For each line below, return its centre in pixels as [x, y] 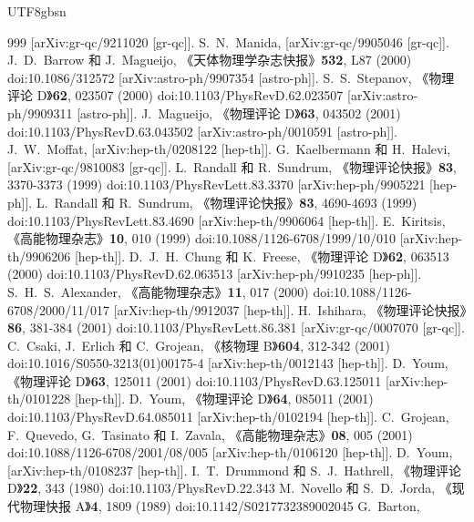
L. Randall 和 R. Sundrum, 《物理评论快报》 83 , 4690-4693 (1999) [227, 202]
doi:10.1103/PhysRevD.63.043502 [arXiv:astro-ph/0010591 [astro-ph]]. [202, 131]
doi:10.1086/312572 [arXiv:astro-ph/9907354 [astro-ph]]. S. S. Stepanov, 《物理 [231, 77]
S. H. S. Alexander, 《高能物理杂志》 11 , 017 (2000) [158, 291]
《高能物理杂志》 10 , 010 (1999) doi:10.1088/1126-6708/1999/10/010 [202, 238]
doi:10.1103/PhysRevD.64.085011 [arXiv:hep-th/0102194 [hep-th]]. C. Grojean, [228, 417]
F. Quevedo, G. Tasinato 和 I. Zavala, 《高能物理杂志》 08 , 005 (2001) [210, 434]
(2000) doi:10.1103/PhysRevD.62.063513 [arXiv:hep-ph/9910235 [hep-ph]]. [215, 274]
